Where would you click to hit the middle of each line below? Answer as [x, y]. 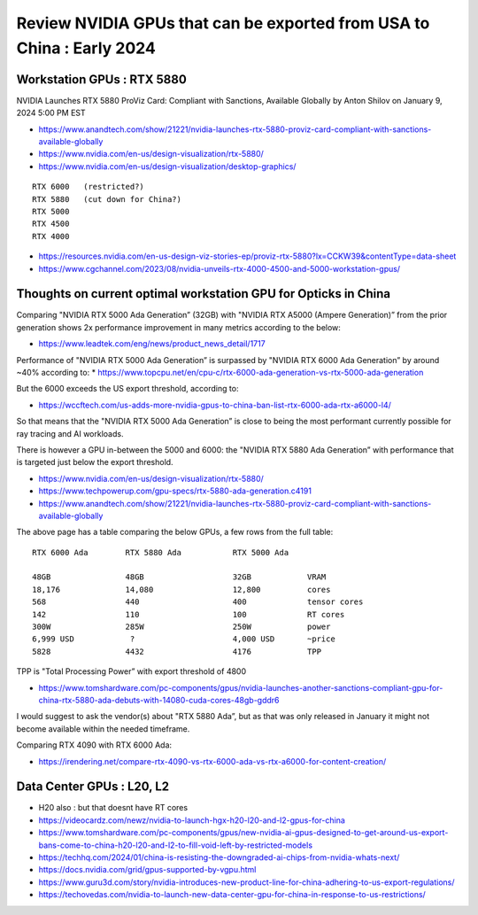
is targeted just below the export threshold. [95, 462]
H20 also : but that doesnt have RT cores [113, 808]
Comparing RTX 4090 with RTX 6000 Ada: [94, 745]
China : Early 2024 [86, 48]
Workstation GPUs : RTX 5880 [102, 79]
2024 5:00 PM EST [51, 113]
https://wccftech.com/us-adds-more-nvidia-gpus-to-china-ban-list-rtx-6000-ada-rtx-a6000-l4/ [215, 405]
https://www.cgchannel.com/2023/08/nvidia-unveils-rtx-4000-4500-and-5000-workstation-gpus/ [220, 268]
